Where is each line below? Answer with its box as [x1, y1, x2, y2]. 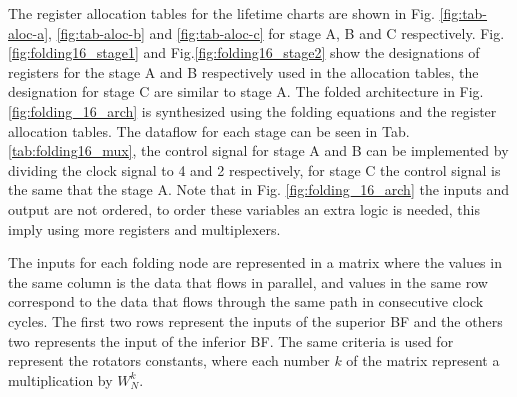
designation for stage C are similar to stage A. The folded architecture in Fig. [8, 81, 484, 102]
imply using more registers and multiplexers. [8, 218, 281, 239]
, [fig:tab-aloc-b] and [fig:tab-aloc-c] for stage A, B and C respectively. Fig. [48, 22, 505, 43]
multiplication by [8, 369, 113, 390]
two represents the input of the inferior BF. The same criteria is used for [8, 330, 454, 351]
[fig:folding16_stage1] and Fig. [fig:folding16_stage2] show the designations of [8, 42, 480, 63]
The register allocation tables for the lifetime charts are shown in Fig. [8, 3, 435, 23]
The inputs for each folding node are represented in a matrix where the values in [8, 252, 502, 273]
